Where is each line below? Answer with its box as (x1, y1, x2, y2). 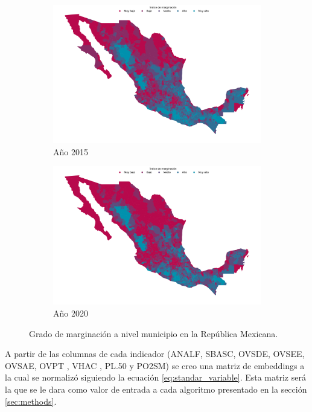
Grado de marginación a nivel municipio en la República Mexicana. (29, 327, 278, 340)
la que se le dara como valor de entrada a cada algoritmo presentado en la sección (5, 382, 307, 395)
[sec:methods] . (5, 394, 57, 407)
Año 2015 (53, 145, 88, 158)
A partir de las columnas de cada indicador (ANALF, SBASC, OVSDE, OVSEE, (5, 347, 305, 360)
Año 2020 (53, 307, 88, 319)
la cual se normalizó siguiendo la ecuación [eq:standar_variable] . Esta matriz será (5, 371, 306, 384)
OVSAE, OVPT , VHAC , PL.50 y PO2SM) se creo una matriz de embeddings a (5, 359, 305, 372)
